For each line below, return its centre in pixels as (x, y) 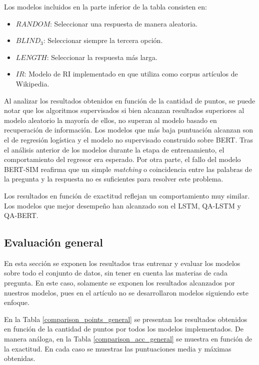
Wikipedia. (32, 83)
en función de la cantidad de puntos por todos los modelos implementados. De (124, 329)
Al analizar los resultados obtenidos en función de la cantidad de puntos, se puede (130, 100)
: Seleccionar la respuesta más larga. (102, 57)
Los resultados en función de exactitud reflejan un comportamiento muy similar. (127, 195)
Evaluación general (53, 242)
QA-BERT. (21, 215)
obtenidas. (20, 358)
